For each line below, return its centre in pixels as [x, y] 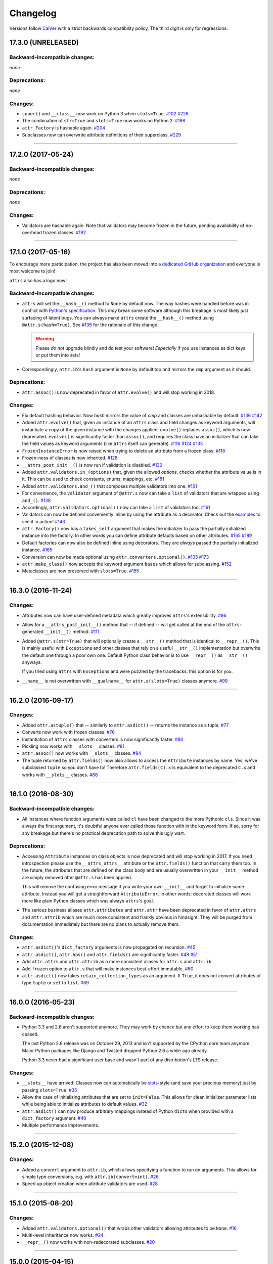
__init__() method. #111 [72, 631]
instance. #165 [37, 550]
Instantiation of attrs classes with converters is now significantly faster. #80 [103, 739]
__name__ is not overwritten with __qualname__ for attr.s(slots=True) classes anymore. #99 [125, 681]
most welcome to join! [32, 271]
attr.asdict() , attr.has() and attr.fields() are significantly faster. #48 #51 [110, 954]
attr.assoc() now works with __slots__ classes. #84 [82, 753]
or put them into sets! [58, 355]
